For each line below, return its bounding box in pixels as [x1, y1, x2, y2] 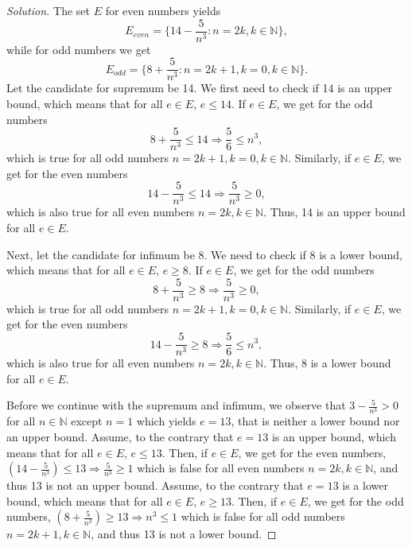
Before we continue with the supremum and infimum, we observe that [6, 397, 346, 413]
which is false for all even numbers [137, 460, 305, 476]
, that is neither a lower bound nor [231, 413, 400, 429]
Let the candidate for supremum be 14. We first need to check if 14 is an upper [6, 80, 393, 96]
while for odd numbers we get [6, 41, 151, 57]
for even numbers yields [105, 2, 221, 18]
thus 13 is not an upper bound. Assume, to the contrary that [6, 477, 304, 494]
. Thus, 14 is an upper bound [263, 204, 406, 220]
